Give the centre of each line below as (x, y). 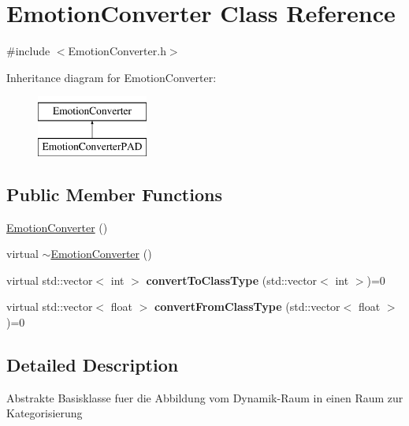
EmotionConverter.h (117, 51)
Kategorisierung (45, 413)
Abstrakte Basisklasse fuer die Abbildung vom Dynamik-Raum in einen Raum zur (205, 397)
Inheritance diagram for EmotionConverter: (112, 77)
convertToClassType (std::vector (232, 280)
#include (28, 51)
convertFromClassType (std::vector (247, 306)
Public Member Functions (114, 194)
